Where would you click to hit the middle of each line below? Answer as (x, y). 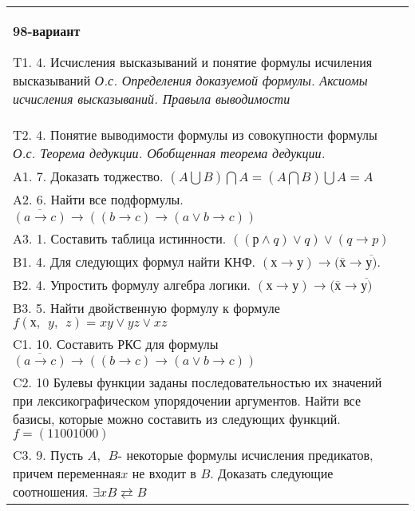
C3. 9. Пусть (48, 455)
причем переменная (67, 473)
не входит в (164, 473)
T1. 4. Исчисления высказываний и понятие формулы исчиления (193, 62)
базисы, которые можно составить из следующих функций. (177, 419)
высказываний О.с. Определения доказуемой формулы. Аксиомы (190, 80)
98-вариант (47, 31)
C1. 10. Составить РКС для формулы (116, 343)
